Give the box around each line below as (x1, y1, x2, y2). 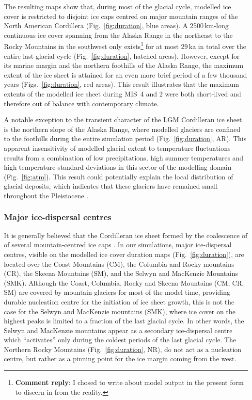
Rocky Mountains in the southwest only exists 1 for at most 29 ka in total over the (4, 40, 247, 51)
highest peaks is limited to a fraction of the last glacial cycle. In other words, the (4, 316, 244, 326)
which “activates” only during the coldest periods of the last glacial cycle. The (4, 335, 236, 345)
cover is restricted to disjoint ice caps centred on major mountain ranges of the (4, 11, 238, 21)
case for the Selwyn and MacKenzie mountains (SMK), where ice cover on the (4, 306, 236, 316)
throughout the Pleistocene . (4, 190, 89, 200)
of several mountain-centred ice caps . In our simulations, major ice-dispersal (4, 240, 232, 250)
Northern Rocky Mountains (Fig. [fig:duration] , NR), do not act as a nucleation (4, 344, 242, 354)
